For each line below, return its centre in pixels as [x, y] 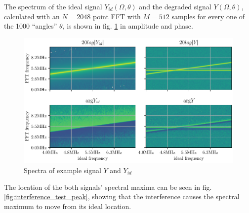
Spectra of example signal [62, 170]
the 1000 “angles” [31, 26]
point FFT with [117, 16]
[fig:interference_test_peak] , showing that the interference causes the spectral [122, 196]
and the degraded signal [175, 6]
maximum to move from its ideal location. [68, 206]
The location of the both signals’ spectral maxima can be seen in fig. [108, 187]
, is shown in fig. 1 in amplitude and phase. [128, 26]
